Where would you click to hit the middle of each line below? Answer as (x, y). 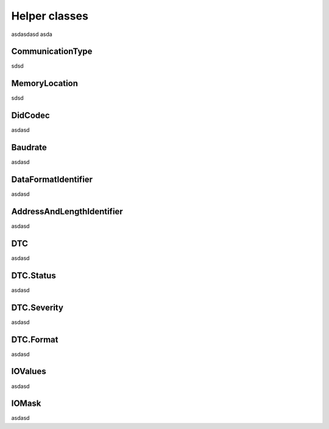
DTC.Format (35, 340)
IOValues (29, 371)
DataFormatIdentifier (52, 179)
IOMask (26, 404)
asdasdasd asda (32, 34)
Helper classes (50, 16)
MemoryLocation (45, 83)
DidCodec (30, 116)
